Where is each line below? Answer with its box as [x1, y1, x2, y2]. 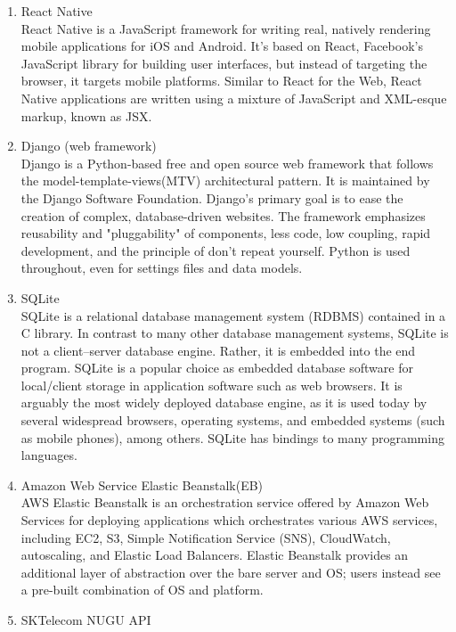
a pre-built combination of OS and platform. [20, 580, 264, 599]
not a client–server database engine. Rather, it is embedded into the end [20, 341, 416, 359]
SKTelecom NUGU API [20, 611, 151, 628]
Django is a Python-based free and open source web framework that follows [20, 153, 434, 172]
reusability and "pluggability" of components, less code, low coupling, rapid [20, 224, 431, 242]
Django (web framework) [20, 136, 157, 155]
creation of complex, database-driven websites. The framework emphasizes [20, 206, 426, 225]
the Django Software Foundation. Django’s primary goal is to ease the [20, 188, 403, 207]
